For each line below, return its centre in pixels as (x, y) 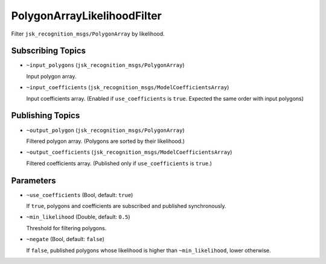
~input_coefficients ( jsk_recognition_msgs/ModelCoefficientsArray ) (128, 87)
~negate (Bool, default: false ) (66, 239)
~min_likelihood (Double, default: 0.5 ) (78, 217)
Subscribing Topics (49, 51)
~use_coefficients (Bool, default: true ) (80, 195)
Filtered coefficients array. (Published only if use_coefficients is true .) (119, 163)
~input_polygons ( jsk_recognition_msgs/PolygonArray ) (105, 65)
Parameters (34, 181)
